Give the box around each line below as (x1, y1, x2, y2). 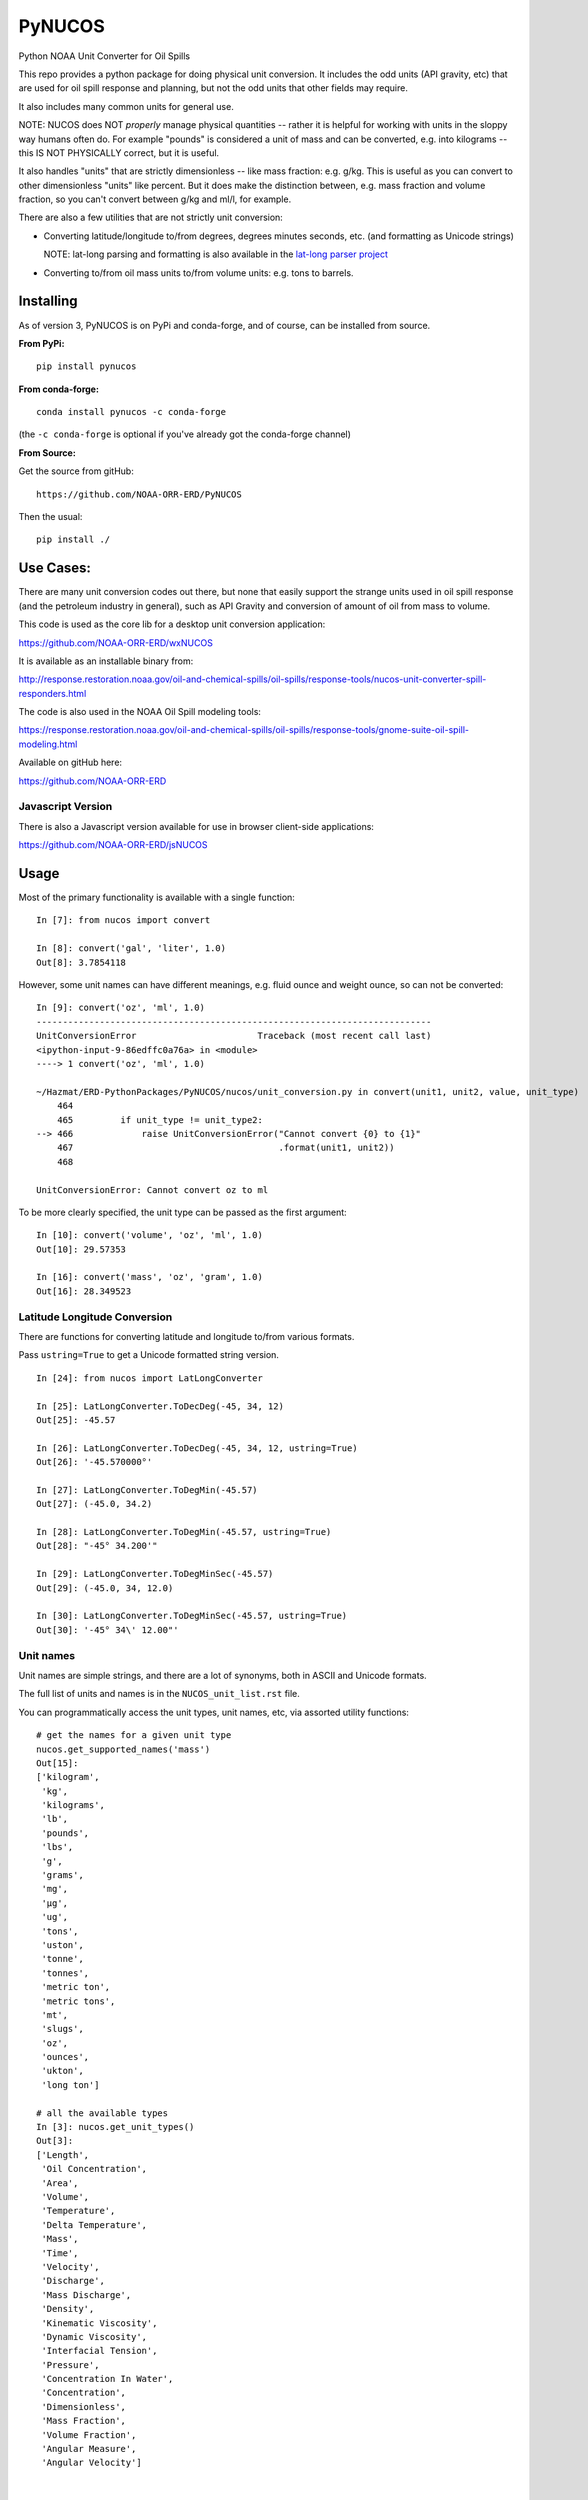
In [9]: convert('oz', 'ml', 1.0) (36, 1002, 205, 1014)
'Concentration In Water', (41, 2373, 174, 2385)
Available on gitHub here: (18, 756, 123, 769)
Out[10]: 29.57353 (36, 1243, 127, 1255)
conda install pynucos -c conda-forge (36, 406, 227, 418)
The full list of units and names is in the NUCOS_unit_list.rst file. (18, 1688, 300, 1700)
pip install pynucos (36, 361, 137, 372)
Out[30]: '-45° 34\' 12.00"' (36, 1624, 179, 1635)
